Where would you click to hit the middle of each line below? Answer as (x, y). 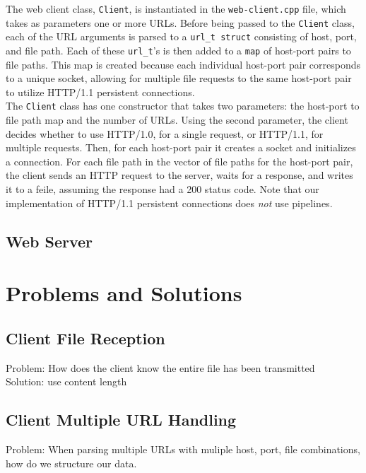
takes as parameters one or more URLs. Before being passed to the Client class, (180, 22)
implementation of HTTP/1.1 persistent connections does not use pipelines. (169, 203)
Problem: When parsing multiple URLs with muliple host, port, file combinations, (183, 449)
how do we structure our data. (71, 463)
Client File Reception (85, 338)
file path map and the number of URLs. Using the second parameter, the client (177, 120)
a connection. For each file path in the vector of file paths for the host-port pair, (179, 161)
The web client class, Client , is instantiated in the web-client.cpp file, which (176, 8)
